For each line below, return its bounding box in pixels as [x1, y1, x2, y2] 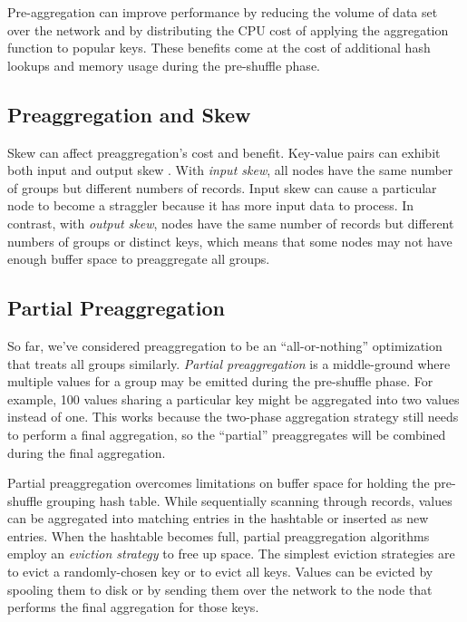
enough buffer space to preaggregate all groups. [7, 249, 270, 268]
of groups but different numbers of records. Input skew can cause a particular [7, 178, 437, 197]
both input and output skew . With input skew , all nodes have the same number [7, 160, 453, 180]
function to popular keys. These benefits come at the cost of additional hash [7, 38, 431, 57]
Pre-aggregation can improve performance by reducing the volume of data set [7, 3, 438, 21]
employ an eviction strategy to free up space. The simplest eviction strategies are [7, 544, 455, 563]
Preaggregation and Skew [7, 100, 251, 128]
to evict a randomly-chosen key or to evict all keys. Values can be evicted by [7, 562, 433, 581]
